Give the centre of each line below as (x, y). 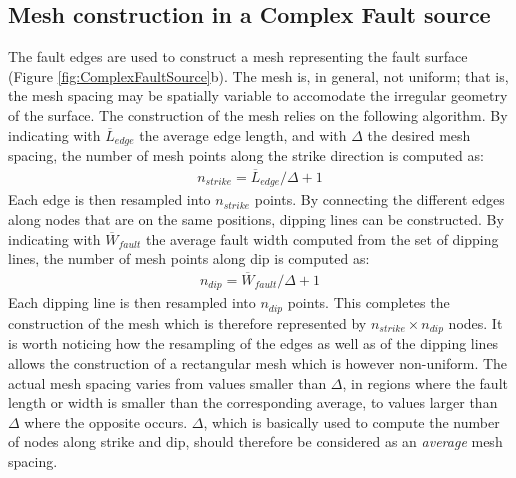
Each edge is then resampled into (109, 199)
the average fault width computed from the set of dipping (322, 238)
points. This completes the (368, 302)
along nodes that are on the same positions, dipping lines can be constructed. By (256, 218)
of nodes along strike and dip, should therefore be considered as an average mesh (255, 441)
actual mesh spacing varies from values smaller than (167, 382)
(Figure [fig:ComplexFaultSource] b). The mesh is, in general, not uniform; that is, (258, 75)
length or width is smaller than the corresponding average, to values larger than (253, 402)
